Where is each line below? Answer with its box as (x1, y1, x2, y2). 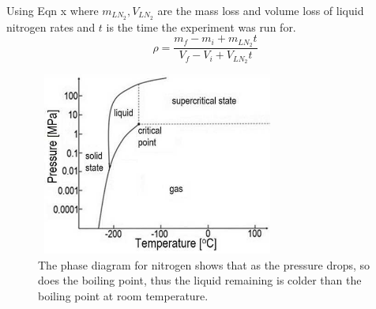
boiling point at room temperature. (38, 287, 209, 303)
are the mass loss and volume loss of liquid (157, 2, 364, 18)
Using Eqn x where (6, 2, 99, 18)
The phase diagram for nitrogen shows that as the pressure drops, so (38, 256, 370, 273)
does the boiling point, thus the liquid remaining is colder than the (38, 272, 362, 288)
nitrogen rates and (6, 18, 96, 35)
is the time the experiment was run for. (106, 18, 296, 35)
